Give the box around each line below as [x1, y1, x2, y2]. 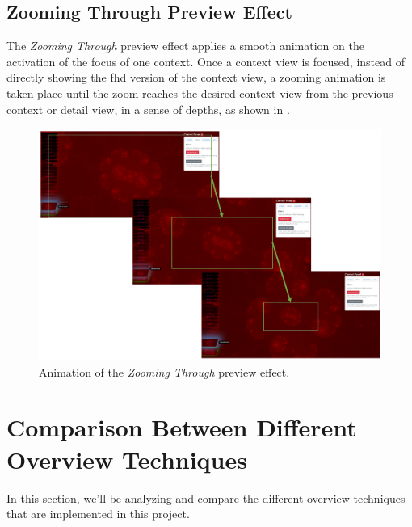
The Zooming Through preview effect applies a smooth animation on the [6, 37, 364, 54]
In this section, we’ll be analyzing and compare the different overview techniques [6, 489, 406, 506]
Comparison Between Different [6, 411, 357, 444]
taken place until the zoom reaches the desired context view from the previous [6, 84, 393, 101]
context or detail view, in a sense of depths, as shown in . [6, 100, 290, 117]
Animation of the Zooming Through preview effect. [39, 363, 290, 380]
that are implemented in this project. [6, 505, 190, 522]
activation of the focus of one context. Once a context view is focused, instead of [6, 53, 405, 70]
